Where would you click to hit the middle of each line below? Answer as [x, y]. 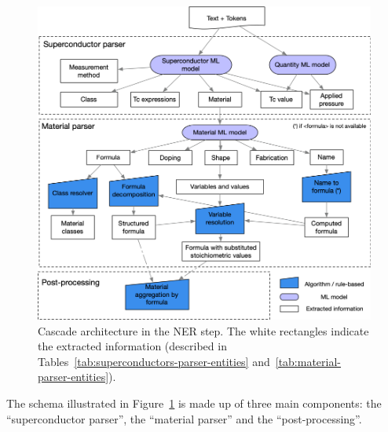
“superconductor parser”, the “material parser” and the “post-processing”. [184, 418]
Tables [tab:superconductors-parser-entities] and [154, 361]
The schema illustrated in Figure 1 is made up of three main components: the [194, 403]
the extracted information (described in [132, 346]
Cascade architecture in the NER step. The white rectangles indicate [203, 330]
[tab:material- [308, 361]
